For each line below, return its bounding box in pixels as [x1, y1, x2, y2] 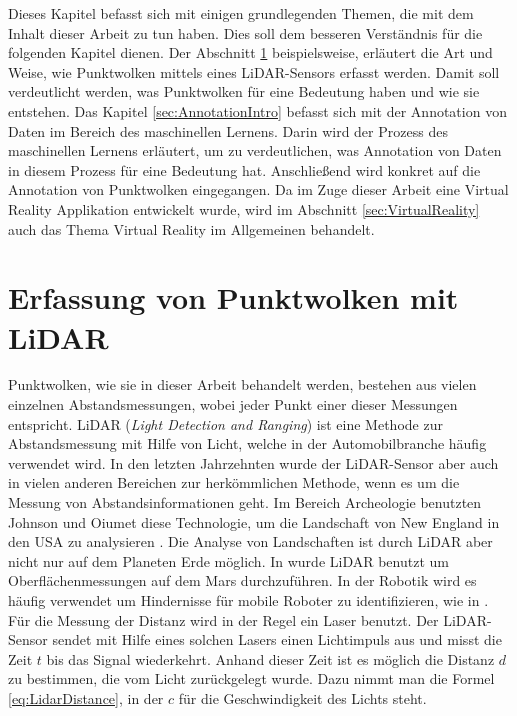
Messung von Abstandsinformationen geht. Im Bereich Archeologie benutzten [8, 492, 482, 512]
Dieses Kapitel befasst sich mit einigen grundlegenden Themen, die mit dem [8, 3, 474, 23]
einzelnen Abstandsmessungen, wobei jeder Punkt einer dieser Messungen [8, 394, 458, 415]
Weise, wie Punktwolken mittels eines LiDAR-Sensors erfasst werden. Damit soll [8, 61, 500, 82]
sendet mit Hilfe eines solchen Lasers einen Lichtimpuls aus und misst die [52, 629, 502, 650]
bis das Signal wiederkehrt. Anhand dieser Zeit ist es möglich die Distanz [46, 648, 495, 669]
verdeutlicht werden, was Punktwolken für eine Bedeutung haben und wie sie [8, 81, 480, 102]
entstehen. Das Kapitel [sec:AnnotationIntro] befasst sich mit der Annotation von [8, 100, 507, 121]
